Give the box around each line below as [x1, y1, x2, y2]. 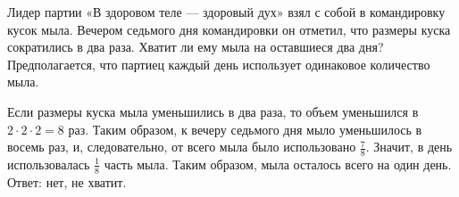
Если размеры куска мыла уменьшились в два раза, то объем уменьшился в [7, 102, 419, 120]
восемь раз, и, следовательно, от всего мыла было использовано [7, 137, 356, 156]
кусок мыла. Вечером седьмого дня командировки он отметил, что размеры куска [7, 20, 451, 38]
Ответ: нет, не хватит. [7, 172, 127, 191]
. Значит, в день [365, 137, 453, 156]
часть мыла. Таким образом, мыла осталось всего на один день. [104, 154, 452, 173]
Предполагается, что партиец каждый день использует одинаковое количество [7, 54, 430, 73]
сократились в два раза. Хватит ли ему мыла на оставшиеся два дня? [7, 37, 384, 56]
